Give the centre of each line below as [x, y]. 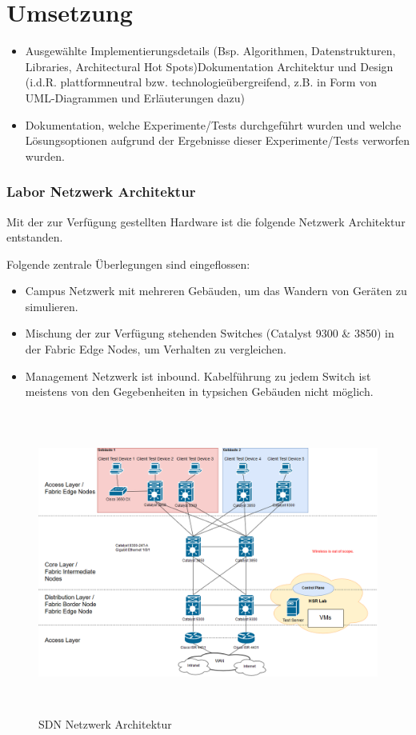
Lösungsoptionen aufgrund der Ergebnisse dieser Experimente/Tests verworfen [217, 140]
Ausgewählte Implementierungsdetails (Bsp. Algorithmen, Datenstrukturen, [210, 51]
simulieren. [52, 306]
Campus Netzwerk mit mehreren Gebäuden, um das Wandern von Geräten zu [216, 291]
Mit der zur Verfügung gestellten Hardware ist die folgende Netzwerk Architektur [206, 221]
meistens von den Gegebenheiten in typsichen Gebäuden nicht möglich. [199, 391]
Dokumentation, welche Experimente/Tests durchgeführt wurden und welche [213, 124]
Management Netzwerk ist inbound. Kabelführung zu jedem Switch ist [198, 375]
